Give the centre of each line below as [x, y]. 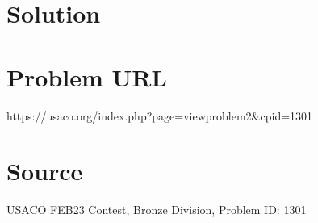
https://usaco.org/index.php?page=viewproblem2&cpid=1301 [160, 115]
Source [45, 171]
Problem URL [87, 76]
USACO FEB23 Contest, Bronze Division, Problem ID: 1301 [157, 210]
